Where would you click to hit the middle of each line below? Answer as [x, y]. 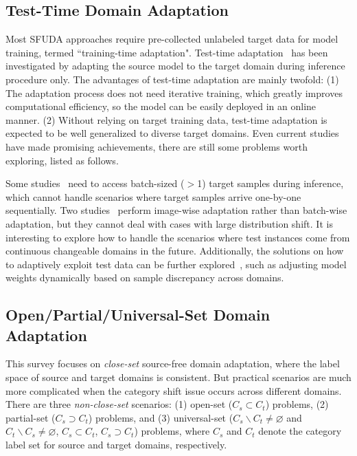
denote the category [300, 431]
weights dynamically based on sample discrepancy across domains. [145, 278]
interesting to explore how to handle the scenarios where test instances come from [178, 237]
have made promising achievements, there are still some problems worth [157, 146]
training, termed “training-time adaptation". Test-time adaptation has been [167, 52]
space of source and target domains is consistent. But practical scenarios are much [178, 377]
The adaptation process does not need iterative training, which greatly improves [174, 93]
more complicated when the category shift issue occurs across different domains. [174, 390]
